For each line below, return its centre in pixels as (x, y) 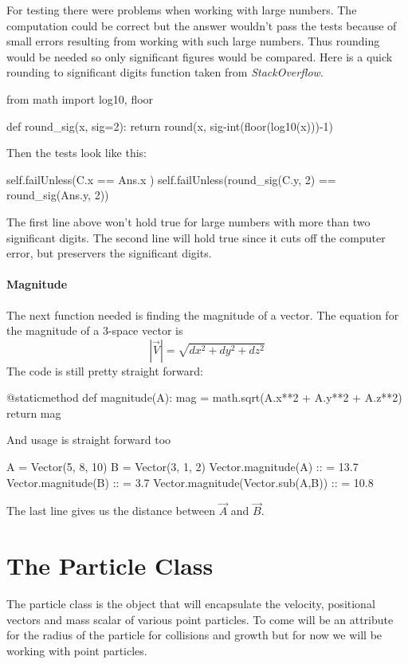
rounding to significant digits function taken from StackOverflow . (165, 72)
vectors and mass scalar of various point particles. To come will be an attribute (200, 619)
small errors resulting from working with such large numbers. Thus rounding (193, 41)
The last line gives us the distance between (111, 511)
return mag (34, 413)
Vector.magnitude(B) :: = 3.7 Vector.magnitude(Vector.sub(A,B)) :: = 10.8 (190, 482)
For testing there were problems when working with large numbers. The (182, 10)
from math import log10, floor (80, 98)
